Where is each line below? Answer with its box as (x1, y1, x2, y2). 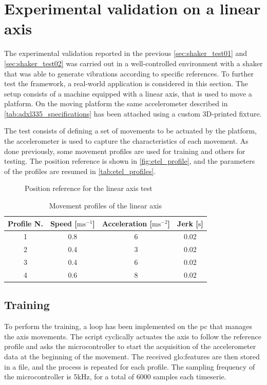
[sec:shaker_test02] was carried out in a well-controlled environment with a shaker (4, 57, 263, 68)
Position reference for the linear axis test (25, 183, 152, 194)
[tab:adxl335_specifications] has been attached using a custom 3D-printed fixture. (4, 108, 262, 119)
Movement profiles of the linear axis (49, 200, 162, 211)
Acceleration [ (102, 218, 152, 228)
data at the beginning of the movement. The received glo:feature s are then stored (4, 351, 260, 362)
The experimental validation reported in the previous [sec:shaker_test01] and (4, 48, 247, 59)
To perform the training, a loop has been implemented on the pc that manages (4, 321, 252, 332)
